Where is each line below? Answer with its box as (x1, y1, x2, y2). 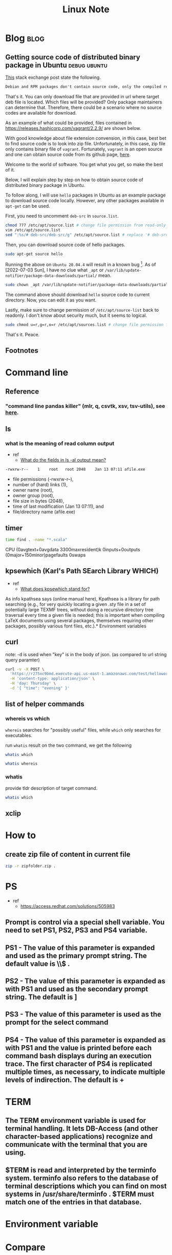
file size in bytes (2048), (12, 498, 64, 504)
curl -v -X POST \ (5, 666, 45, 672)
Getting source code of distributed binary (5, 53, 141, 61)
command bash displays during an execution (5, 1051, 152, 1060)
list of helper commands (5, 700, 84, 708)
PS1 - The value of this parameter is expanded (5, 943, 155, 952)
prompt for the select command (5, 1018, 109, 1027)
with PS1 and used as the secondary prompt (5, 984, 148, 993)
